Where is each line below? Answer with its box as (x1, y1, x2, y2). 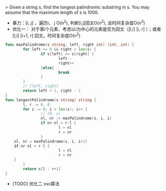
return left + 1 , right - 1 (23, 89, 81, 94)
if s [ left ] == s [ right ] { (40, 51, 94, 56)
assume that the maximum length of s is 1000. (5, 9, 99, 15)
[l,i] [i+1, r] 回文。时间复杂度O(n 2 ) (12, 32, 81, 39)
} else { (40, 65, 55, 70)
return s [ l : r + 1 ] (23, 166, 61, 171)
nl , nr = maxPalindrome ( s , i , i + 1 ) (14, 139, 88, 144)
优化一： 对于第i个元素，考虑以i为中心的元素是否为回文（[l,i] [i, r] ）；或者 (12, 26, 162, 32)
